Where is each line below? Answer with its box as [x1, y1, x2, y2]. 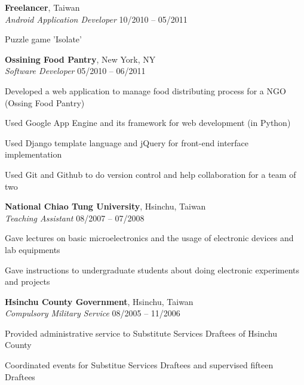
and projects [5, 275, 50, 288]
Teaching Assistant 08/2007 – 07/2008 [5, 211, 145, 224]
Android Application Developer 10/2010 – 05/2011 [5, 13, 188, 25]
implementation [5, 148, 62, 161]
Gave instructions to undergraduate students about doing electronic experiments [5, 263, 300, 276]
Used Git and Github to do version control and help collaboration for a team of [5, 168, 296, 180]
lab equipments [5, 243, 60, 255]
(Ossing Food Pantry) [5, 96, 85, 109]
